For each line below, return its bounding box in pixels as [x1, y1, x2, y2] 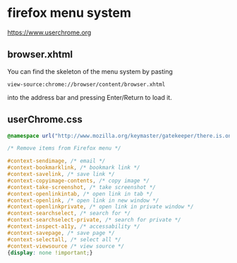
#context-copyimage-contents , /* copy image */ [7, 177, 150, 184]
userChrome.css [7, 114, 83, 126]
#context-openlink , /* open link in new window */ [7, 197, 159, 204]
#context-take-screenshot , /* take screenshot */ [7, 184, 157, 191]
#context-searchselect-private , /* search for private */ [7, 217, 181, 224]
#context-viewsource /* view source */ [7, 243, 125, 250]
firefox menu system [7, 5, 132, 21]
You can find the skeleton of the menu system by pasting [7, 67, 173, 75]
